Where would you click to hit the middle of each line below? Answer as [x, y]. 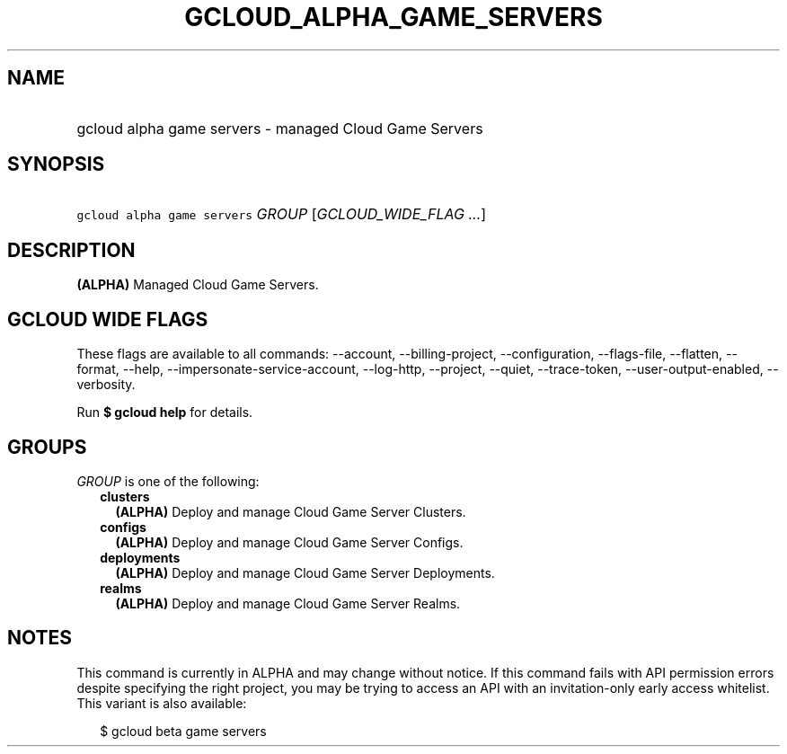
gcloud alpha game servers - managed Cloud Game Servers [280, 128]
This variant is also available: [162, 703]
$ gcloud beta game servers [183, 731]
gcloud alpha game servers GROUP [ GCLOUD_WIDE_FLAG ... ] [282, 214]
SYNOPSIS [56, 164]
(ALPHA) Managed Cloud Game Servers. [198, 285]
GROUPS [47, 447]
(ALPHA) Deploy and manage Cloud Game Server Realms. [288, 603]
